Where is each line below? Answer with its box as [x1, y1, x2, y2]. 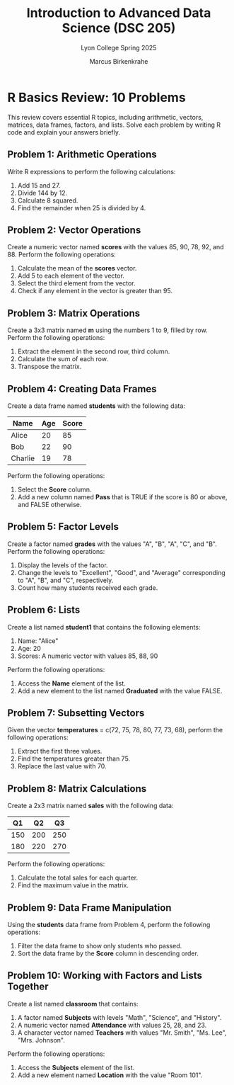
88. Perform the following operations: [7, 250, 117, 259]
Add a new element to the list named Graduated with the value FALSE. [17, 686, 223, 695]
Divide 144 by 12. [17, 188, 68, 197]
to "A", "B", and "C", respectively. [17, 576, 114, 584]
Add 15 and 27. [17, 181, 61, 189]
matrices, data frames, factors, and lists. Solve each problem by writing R [7, 120, 221, 129]
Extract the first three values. [17, 747, 103, 756]
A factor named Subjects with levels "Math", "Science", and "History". [17, 1013, 222, 1021]
